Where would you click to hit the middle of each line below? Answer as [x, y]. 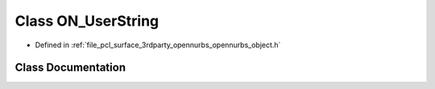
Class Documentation [70, 68]
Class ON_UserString [87, 21]
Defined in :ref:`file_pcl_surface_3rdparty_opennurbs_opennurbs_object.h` [158, 45]
